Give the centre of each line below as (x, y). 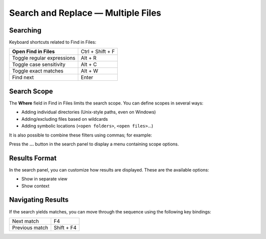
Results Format (33, 158)
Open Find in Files (33, 52)
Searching (25, 30)
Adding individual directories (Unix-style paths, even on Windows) (89, 112)
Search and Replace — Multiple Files (85, 13)
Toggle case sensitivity (39, 65)
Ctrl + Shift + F (98, 52)
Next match (26, 221)
